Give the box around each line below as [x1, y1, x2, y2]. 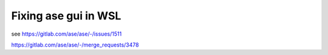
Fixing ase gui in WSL [11, 9, 121, 22]
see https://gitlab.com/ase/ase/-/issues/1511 [11, 30, 122, 37]
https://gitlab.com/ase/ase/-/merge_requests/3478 [11, 41, 139, 48]
